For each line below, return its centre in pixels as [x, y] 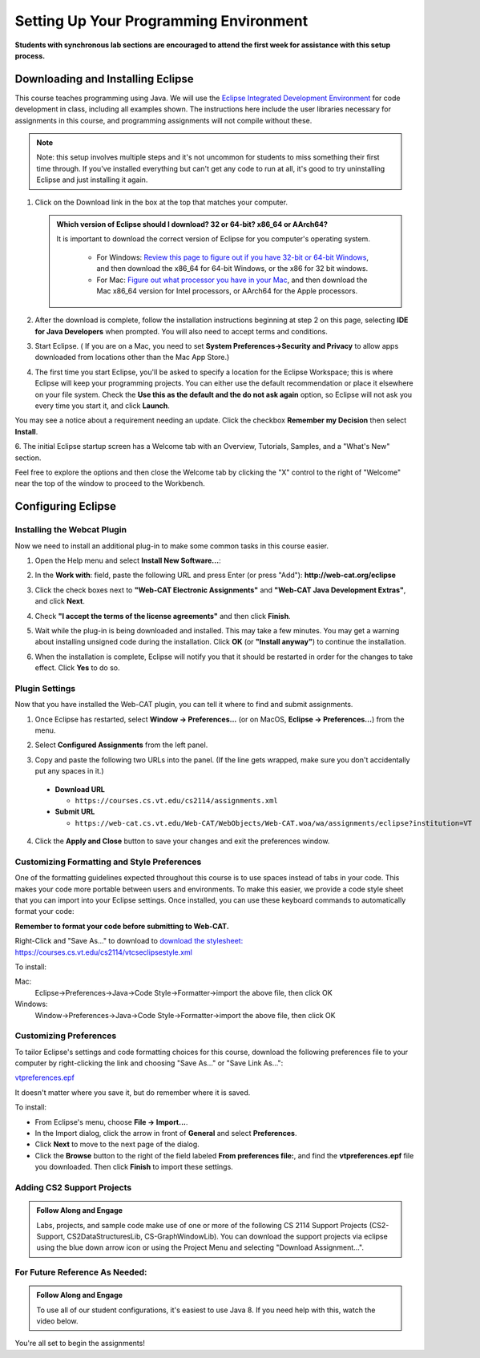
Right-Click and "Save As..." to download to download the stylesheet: [129, 941]
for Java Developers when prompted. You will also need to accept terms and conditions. [182, 331]
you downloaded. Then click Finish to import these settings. [134, 1167]
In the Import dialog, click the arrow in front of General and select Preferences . [166, 1134]
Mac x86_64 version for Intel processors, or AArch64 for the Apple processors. [227, 291]
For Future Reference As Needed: [81, 1272]
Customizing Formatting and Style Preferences [108, 862]
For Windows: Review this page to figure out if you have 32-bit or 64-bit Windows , [232, 257]
